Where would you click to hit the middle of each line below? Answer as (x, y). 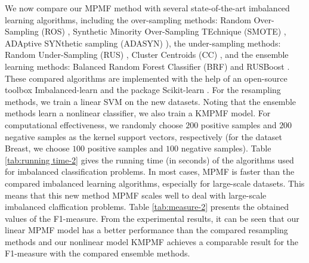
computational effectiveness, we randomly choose (94, 124)
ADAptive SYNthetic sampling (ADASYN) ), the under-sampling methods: (143, 43)
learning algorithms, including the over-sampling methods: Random (128, 19)
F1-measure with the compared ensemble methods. (98, 253)
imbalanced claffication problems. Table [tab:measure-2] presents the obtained (147, 207)
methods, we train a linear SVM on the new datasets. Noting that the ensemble (151, 101)
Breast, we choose (37, 148)
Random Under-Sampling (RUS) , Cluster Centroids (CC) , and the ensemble (147, 55)
